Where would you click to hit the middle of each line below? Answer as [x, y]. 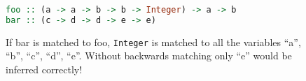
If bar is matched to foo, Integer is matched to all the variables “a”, [153, 42]
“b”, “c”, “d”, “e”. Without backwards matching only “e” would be [149, 56]
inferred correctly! [44, 69]
